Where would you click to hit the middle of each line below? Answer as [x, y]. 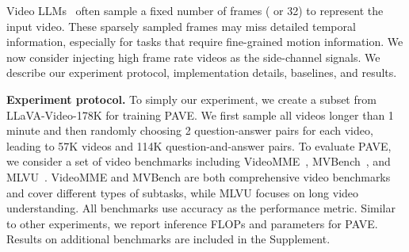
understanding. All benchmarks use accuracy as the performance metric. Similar [201, 208]
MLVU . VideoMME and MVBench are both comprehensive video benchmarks [199, 176]
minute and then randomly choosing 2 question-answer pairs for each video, [190, 130]
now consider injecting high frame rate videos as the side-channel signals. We [193, 57]
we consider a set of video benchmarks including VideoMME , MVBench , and [199, 161]
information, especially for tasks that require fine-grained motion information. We [205, 42]
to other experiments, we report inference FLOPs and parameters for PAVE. [192, 223]
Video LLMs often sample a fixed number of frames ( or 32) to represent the [195, 10]
